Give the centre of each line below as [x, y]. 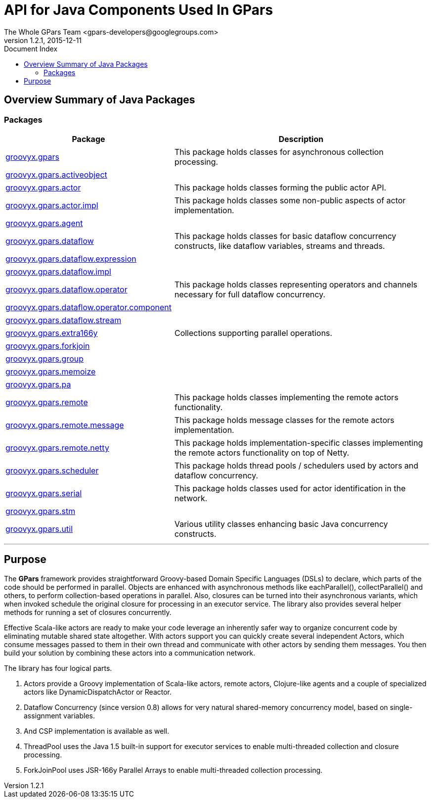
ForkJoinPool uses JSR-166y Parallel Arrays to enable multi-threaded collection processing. [173, 770]
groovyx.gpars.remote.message [65, 425]
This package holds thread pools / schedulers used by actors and [296, 465]
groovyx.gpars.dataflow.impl [58, 271]
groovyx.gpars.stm [41, 511]
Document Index [31, 48]
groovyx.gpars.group [45, 358]
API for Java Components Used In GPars [139, 10]
